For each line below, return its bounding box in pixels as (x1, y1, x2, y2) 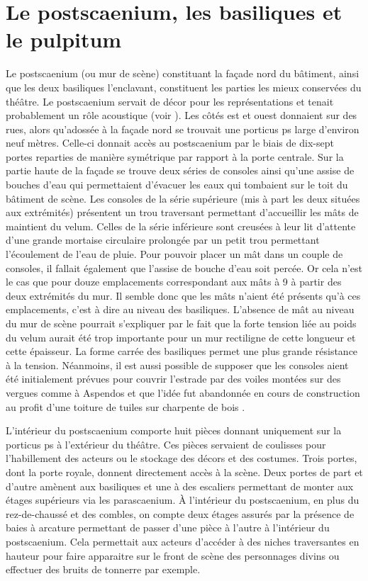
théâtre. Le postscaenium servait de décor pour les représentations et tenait (6, 94, 334, 108)
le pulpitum (6, 25, 122, 54)
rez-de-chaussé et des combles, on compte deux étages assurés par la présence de (6, 506, 355, 521)
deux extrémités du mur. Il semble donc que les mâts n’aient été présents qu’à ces (6, 288, 361, 303)
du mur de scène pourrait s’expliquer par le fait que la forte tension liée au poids (6, 316, 357, 330)
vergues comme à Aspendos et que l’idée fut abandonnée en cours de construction (6, 385, 360, 400)
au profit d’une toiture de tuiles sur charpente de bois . (6, 399, 245, 414)
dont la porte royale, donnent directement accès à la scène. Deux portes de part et (6, 464, 363, 479)
